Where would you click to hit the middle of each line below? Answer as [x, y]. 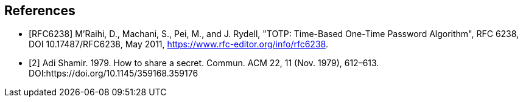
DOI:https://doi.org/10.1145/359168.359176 [114, 73]
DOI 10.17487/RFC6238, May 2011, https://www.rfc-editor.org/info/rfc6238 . [178, 44]
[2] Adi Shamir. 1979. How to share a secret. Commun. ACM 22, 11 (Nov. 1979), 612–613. [204, 63]
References [40, 11]
